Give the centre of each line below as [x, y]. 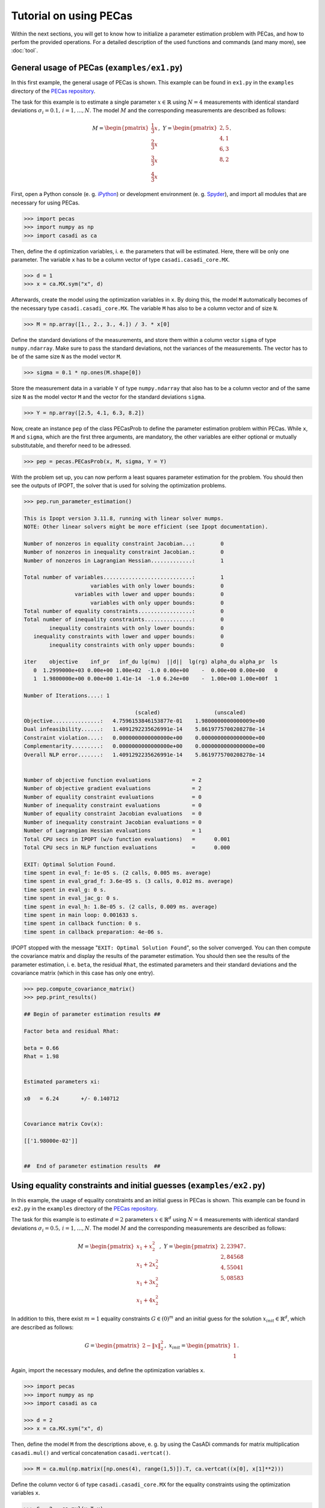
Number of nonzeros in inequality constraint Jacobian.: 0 [124, 552]
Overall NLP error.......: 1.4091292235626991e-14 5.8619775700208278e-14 [144, 755]
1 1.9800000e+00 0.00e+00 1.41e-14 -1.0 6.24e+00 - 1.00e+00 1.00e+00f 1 [156, 679]
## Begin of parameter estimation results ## [92, 1014]
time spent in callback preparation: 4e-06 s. [94, 932]
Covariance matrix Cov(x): [63, 1124]
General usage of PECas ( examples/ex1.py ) [97, 68]
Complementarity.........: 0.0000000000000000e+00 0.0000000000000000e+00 [144, 746]
